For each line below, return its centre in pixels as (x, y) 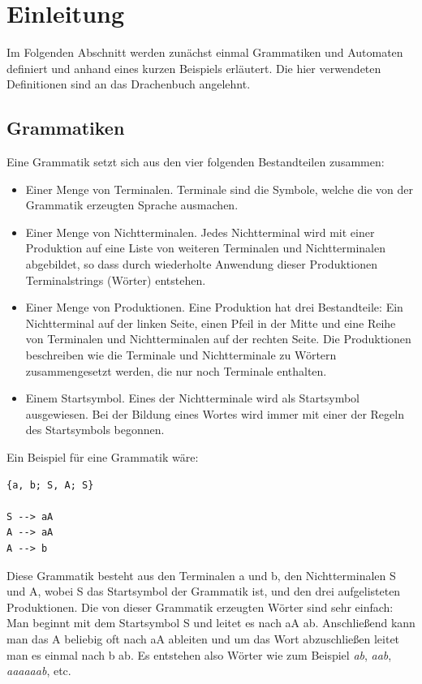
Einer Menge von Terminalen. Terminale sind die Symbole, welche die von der (219, 189)
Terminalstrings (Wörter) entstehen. (116, 280)
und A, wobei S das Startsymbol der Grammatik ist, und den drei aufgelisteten (204, 591)
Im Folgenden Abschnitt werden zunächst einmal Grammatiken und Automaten (205, 52)
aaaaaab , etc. (39, 671)
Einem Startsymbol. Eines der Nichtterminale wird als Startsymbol (192, 398)
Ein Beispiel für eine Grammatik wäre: (103, 457)
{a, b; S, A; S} (50, 485)
